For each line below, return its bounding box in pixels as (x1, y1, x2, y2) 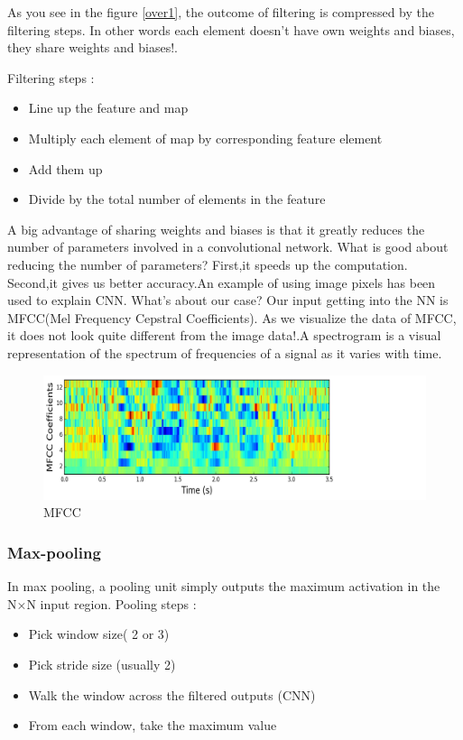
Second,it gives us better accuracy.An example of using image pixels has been (7, 273, 436, 291)
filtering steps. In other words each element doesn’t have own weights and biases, (7, 20, 455, 39)
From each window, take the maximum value (28, 716, 277, 735)
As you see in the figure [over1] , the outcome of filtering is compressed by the (7, 3, 435, 21)
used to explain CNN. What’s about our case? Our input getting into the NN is (7, 291, 449, 310)
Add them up (28, 159, 103, 178)
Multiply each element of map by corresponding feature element (28, 128, 383, 147)
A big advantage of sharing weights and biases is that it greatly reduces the (7, 219, 425, 238)
